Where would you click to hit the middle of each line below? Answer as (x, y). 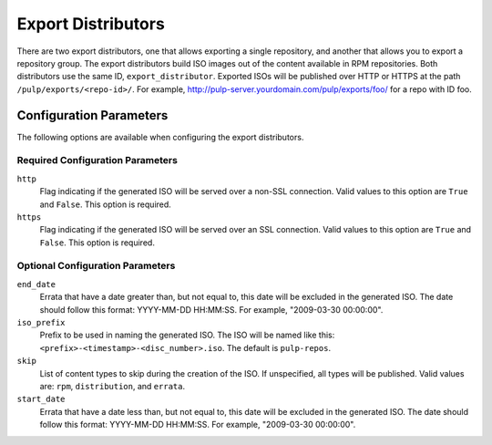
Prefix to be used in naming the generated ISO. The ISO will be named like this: (187, 335)
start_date (41, 399)
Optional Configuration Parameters (96, 266)
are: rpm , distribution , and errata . (113, 386)
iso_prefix (41, 323)
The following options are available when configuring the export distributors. (160, 137)
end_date (36, 284)
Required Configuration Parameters (97, 160)
